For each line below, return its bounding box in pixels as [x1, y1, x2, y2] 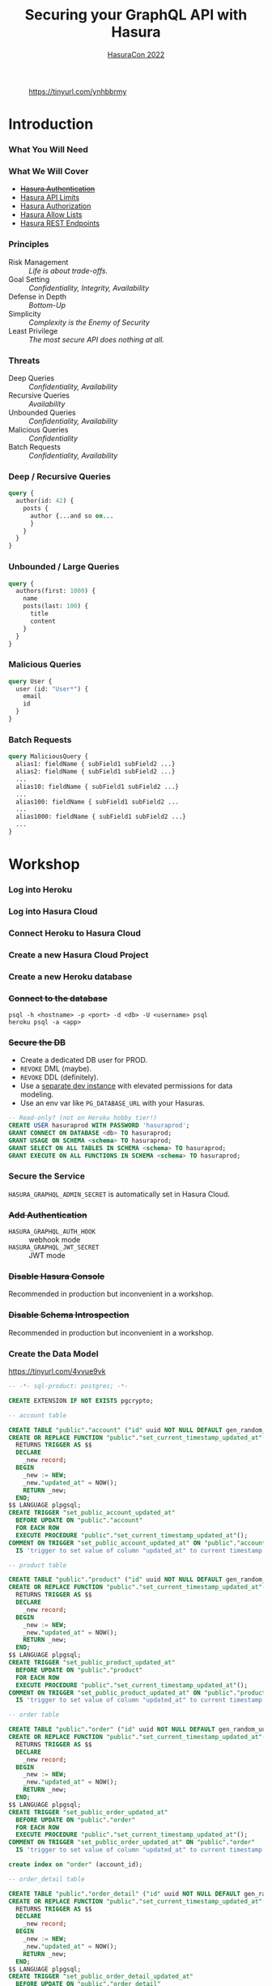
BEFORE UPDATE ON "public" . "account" [15, 1516, 143, 1524]
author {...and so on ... [29, 512, 114, 520]
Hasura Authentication [19, 184, 96, 194]
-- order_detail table [8, 1875, 85, 1883]
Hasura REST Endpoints [19, 219, 100, 228]
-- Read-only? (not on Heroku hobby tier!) [8, 1114, 158, 1123]
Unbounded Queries [8, 407, 76, 417]
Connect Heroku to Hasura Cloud [8, 927, 142, 939]
